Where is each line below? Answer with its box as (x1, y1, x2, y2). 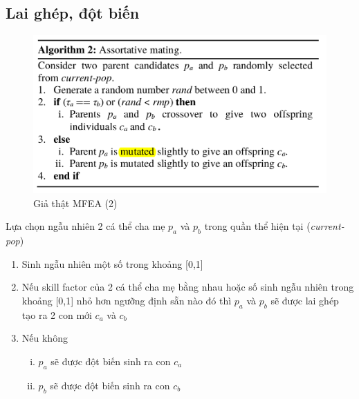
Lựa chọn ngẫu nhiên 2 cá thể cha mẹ (6, 219, 165, 233)
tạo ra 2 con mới (21, 307, 92, 322)
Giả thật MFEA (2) (33, 195, 118, 210)
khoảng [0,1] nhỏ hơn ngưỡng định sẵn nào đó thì (21, 293, 232, 308)
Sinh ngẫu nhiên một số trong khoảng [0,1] (21, 256, 203, 271)
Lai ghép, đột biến (6, 2, 140, 23)
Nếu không (21, 331, 68, 345)
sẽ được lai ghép (270, 293, 339, 308)
